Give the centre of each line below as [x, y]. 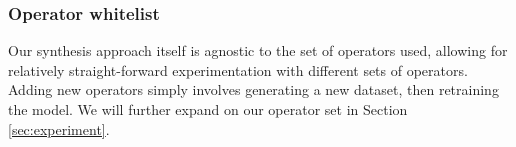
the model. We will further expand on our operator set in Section [208, 109]
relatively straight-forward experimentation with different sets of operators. [238, 69]
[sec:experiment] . [59, 128]
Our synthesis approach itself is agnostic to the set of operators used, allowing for [258, 50]
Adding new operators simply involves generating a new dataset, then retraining [253, 89]
